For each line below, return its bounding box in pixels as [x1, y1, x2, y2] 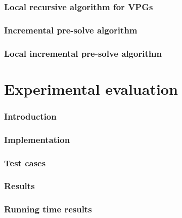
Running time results [4, 203, 92, 215]
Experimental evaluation [4, 78, 178, 99]
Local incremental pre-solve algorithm [4, 47, 162, 59]
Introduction [4, 110, 57, 122]
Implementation [4, 133, 70, 146]
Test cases [4, 156, 46, 169]
